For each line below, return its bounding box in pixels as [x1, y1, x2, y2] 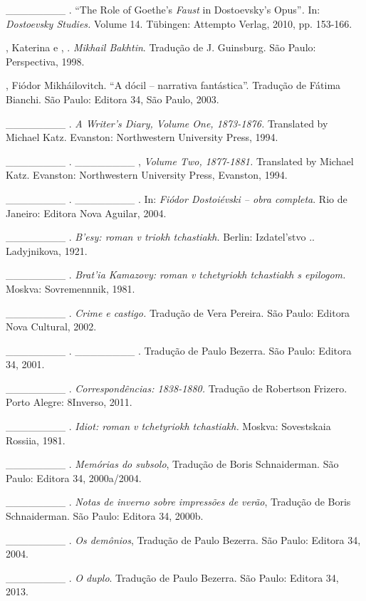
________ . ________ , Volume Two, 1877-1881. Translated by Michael [6, 153, 354, 168]
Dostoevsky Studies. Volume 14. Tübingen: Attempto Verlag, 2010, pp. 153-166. [6, 16, 352, 31]
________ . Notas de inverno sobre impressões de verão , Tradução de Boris [6, 494, 351, 509]
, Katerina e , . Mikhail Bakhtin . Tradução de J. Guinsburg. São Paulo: [6, 40, 316, 55]
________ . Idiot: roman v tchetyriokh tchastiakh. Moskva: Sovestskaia [6, 419, 331, 434]
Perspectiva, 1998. [6, 53, 85, 68]
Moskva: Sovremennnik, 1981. [6, 281, 135, 296]
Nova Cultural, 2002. [6, 319, 97, 334]
